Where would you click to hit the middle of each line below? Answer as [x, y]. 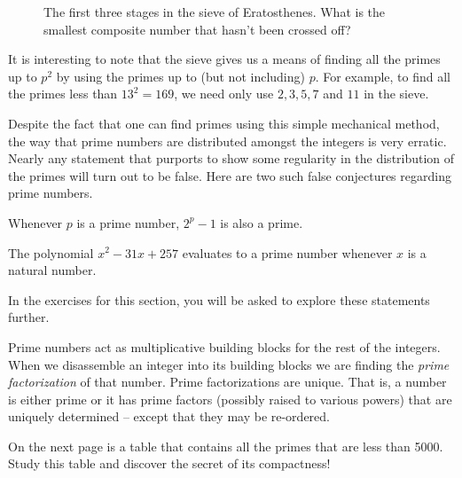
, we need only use [224, 94]
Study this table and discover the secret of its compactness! [169, 463]
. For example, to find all [383, 76]
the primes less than [63, 94]
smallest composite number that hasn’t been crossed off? [197, 29]
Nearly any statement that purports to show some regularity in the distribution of [231, 158]
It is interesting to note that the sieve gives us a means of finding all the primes [224, 59]
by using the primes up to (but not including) [180, 76]
